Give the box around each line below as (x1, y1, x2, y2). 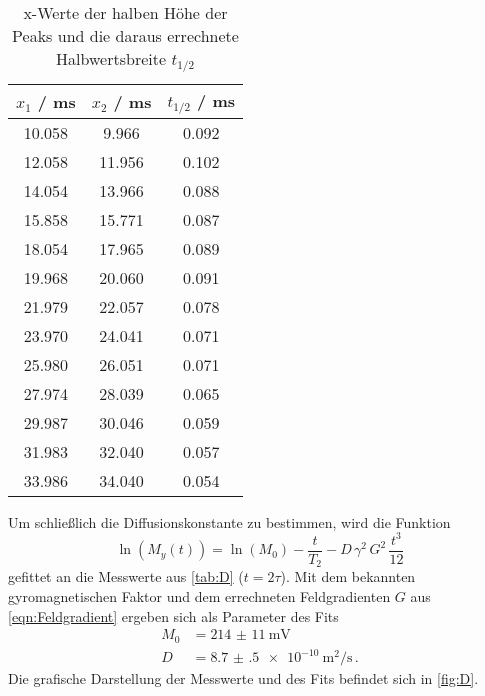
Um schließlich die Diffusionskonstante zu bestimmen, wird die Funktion (8, 511, 451, 532)
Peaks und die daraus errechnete (12, 24, 239, 47)
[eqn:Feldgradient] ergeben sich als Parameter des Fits (8, 605, 339, 626)
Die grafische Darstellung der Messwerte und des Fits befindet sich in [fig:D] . (8, 668, 479, 689)
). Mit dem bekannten (280, 566, 416, 587)
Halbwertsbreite (56, 47, 167, 70)
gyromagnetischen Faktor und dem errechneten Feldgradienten (8, 586, 391, 607)
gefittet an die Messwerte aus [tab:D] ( (8, 566, 244, 587)
